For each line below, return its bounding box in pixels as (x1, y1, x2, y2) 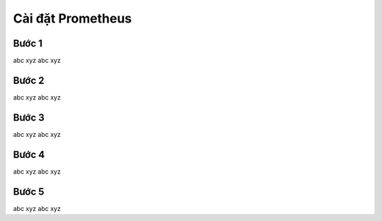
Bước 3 (13, 112, 45, 124)
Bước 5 (13, 186, 45, 198)
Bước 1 (13, 37, 42, 49)
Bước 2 (13, 74, 45, 86)
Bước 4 (13, 148, 45, 160)
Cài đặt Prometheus (13, 11, 132, 26)
